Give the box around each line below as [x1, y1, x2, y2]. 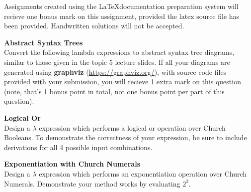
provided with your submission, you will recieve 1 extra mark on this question [4, 76, 241, 87]
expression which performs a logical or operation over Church [39, 122, 226, 133]
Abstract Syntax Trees [4, 37, 83, 47]
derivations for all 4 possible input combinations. [4, 142, 153, 152]
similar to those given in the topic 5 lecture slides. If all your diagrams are [4, 56, 230, 67]
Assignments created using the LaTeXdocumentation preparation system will [4, 1, 239, 11]
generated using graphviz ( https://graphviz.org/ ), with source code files [4, 66, 227, 77]
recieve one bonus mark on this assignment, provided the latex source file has [4, 10, 240, 21]
